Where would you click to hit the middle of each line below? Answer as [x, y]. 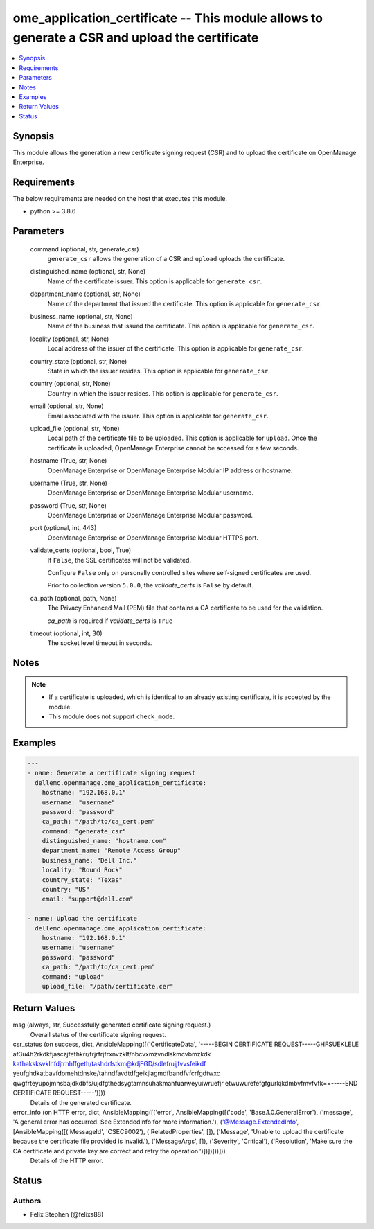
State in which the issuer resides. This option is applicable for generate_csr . [159, 371]
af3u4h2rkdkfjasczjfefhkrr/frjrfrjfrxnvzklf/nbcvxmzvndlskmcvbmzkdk [112, 1054]
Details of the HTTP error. [67, 1160]
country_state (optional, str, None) [79, 361]
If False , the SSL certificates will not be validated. [119, 560]
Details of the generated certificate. [81, 1102]
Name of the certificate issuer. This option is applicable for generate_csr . [155, 281]
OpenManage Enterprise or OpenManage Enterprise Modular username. [151, 493]
